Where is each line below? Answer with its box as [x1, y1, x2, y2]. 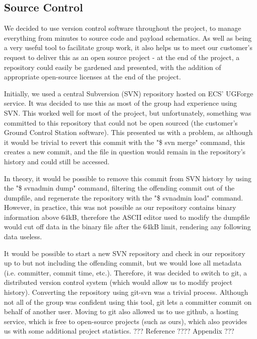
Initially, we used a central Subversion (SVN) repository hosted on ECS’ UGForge [4, 88, 254, 98]
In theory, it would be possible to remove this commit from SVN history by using [4, 173, 252, 183]
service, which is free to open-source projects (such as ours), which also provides [4, 316, 248, 326]
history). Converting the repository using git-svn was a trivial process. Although [4, 287, 248, 297]
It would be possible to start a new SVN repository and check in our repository [4, 248, 246, 258]
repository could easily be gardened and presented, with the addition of [4, 62, 221, 72]
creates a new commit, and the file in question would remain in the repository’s [4, 146, 246, 157]
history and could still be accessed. [4, 156, 110, 166]
